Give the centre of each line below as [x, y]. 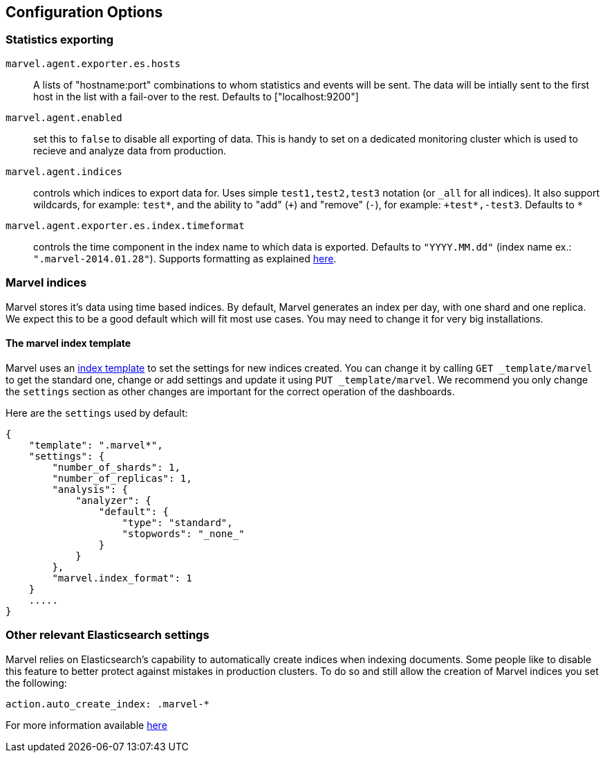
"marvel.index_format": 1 [122, 578]
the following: [36, 683]
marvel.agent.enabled [64, 117]
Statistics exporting [60, 40]
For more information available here [86, 725]
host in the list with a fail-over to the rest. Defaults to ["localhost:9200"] [196, 96]
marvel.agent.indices [64, 171]
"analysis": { [90, 489]
